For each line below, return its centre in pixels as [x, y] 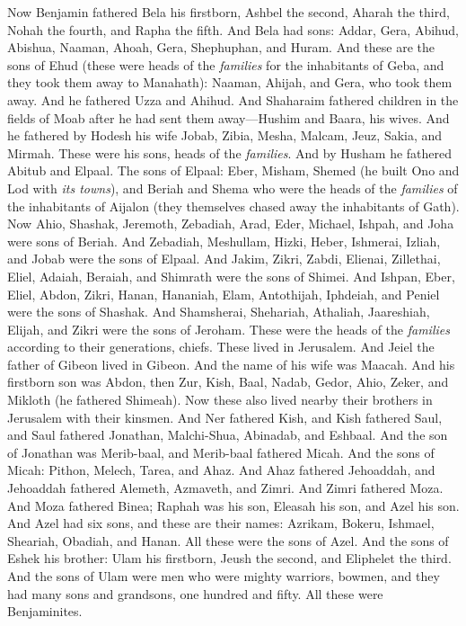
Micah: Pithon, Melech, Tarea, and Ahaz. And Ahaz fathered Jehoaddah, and [221, 470]
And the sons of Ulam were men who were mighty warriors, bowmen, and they [224, 576]
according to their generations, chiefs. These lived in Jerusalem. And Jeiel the [221, 347]
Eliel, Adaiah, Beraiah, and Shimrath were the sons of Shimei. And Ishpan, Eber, [231, 276]
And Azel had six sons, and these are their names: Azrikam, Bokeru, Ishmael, [221, 523]
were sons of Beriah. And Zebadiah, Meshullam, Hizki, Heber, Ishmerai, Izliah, [224, 241]
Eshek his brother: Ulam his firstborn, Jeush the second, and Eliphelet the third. [229, 558]
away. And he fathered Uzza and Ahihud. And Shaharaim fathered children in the [233, 99]
